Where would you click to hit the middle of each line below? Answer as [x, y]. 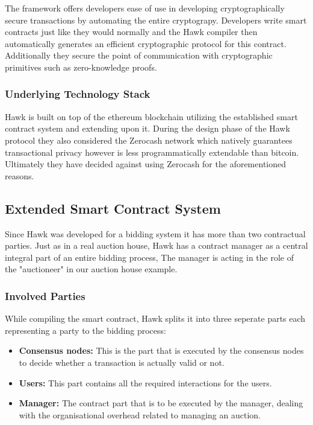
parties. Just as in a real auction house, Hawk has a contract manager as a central [156, 245]
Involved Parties [45, 296]
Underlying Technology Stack [78, 94]
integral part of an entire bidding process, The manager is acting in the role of [149, 257]
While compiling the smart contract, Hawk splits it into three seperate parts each [155, 318]
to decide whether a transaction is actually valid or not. [122, 362]
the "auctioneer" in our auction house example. [91, 269]
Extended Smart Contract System [113, 208]
